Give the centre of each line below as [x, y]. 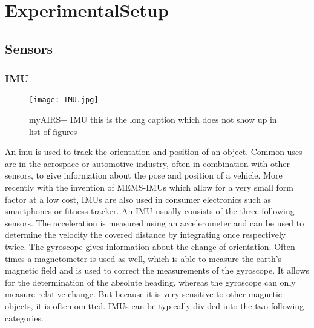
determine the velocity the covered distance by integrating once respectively [146, 235]
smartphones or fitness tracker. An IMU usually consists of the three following [150, 211]
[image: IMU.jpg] [64, 100]
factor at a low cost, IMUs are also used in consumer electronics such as [138, 199]
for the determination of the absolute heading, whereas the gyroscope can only [150, 282]
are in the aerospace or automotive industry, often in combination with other [147, 163]
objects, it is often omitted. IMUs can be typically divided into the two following [155, 305]
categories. [24, 317]
